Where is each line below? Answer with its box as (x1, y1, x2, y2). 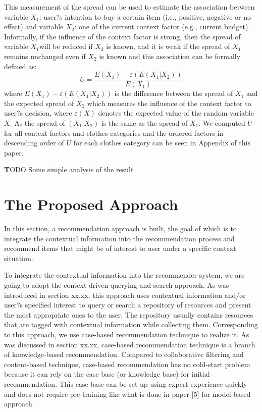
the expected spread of (4, 97, 74, 108)
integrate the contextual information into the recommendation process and (4, 233, 235, 243)
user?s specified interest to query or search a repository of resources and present (4, 299, 251, 310)
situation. (4, 252, 33, 263)
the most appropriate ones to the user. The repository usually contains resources (4, 309, 253, 320)
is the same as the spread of (101, 118, 188, 128)
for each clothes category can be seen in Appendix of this (73, 137, 250, 148)
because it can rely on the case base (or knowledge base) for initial (4, 369, 210, 379)
